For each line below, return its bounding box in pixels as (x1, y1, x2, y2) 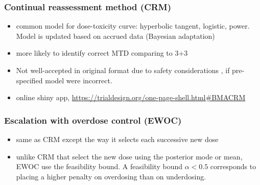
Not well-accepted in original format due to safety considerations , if (16, 65, 230, 75)
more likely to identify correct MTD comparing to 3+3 (16, 48, 188, 58)
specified (16, 75, 43, 85)
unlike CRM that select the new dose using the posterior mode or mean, (16, 151, 243, 161)
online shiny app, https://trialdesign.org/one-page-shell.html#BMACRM (16, 92, 246, 103)
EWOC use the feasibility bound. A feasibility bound (16, 161, 183, 172)
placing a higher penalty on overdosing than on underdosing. (16, 171, 206, 181)
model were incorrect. (45, 75, 112, 85)
